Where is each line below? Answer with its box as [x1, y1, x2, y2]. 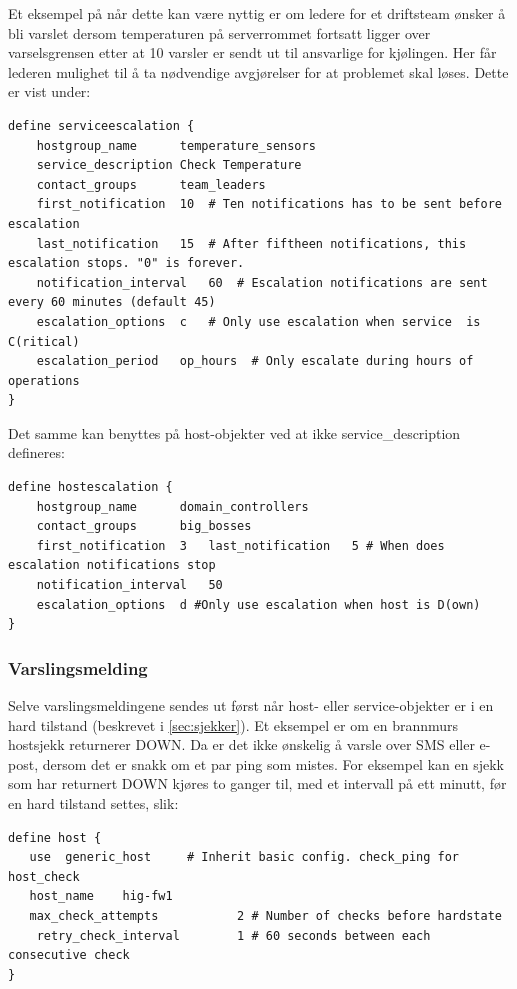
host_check [8, 869, 80, 884]
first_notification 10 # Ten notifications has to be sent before [36, 197, 502, 212]
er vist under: [8, 81, 91, 102]
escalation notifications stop [8, 558, 216, 573]
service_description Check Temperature [36, 158, 302, 173]
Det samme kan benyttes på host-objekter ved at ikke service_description [8, 422, 461, 443]
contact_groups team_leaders [36, 177, 266, 192]
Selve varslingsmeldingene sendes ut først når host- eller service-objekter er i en [8, 695, 494, 716]
